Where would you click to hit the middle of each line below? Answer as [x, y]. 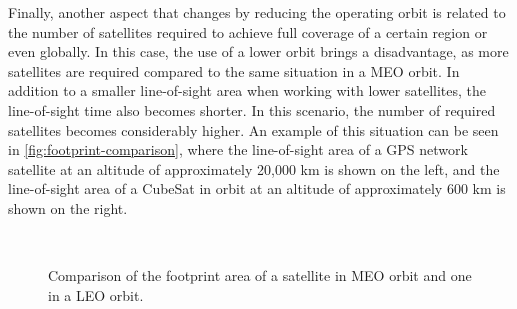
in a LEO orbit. [96, 294]
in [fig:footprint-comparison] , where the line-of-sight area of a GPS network [238, 149]
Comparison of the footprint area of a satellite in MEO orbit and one [260, 275]
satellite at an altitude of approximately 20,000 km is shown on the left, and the [254, 168]
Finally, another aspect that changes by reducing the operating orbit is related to [257, 12]
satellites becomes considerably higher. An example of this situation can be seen [253, 129]
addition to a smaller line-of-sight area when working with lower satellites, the [247, 90]
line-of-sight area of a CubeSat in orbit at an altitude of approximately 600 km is [257, 188]
